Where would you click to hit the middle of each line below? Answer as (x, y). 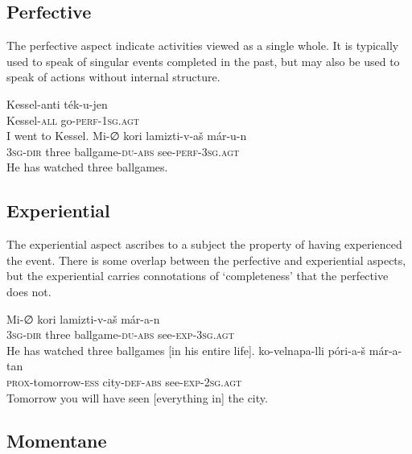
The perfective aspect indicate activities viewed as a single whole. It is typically (203, 45)
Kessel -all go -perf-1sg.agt (73, 120)
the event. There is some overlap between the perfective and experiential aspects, (206, 260)
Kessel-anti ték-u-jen (57, 103)
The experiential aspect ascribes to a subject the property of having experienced (204, 244)
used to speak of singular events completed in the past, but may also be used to (203, 61)
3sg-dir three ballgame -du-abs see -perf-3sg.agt (123, 151)
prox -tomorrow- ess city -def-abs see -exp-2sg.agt (124, 381)
